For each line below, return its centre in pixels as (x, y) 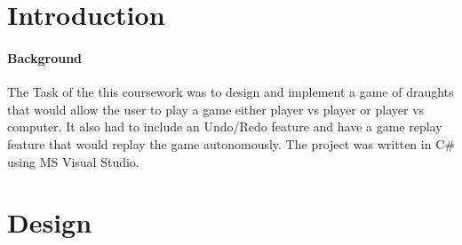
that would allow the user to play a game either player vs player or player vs (216, 109)
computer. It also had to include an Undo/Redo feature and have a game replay (225, 126)
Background (45, 57)
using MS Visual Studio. (73, 161)
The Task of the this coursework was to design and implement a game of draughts (231, 92)
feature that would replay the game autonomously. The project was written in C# (231, 143)
